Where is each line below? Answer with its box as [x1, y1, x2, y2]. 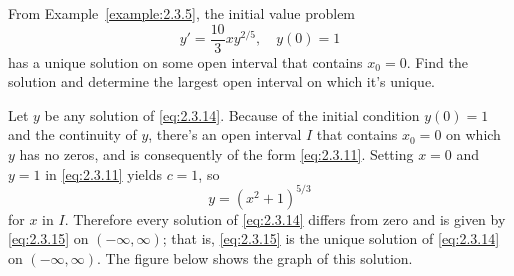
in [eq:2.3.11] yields [45, 163, 162, 184]
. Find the [406, 51, 468, 72]
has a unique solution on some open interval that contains [8, 51, 363, 72]
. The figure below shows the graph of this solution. [97, 247, 413, 268]
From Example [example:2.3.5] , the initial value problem [8, 3, 356, 23]
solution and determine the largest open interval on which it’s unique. [8, 71, 435, 92]
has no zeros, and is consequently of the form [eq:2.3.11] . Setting [19, 144, 414, 165]
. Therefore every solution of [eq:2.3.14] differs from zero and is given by [64, 208, 506, 229]
